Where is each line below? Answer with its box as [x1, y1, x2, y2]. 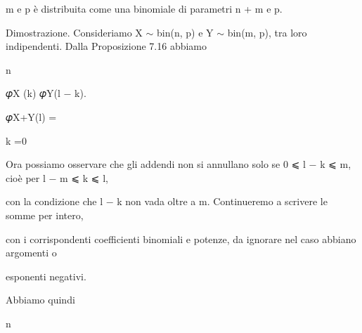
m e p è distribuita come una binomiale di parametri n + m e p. [6, 1, 283, 15]
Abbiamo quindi [6, 292, 75, 307]
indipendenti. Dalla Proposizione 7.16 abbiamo [6, 39, 207, 53]
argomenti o [6, 245, 57, 260]
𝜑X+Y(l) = [6, 109, 57, 124]
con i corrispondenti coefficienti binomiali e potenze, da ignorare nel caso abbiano [6, 231, 356, 246]
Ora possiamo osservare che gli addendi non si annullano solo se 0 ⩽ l [6, 157, 306, 171]
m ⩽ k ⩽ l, [60, 170, 108, 185]
